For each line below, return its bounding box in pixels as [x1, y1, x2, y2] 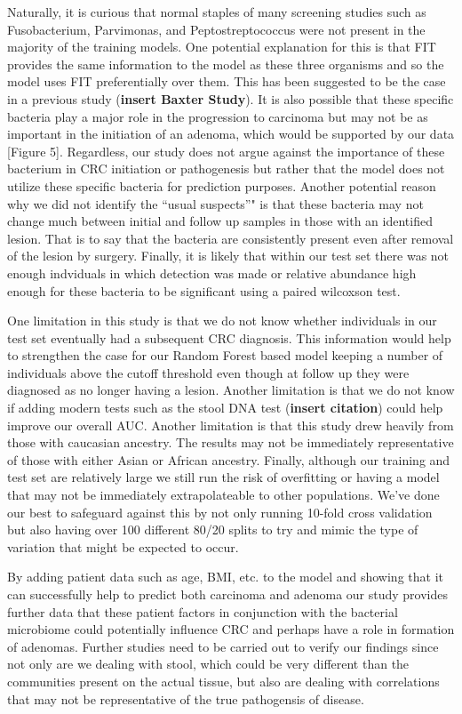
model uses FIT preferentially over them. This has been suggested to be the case [7, 72, 446, 91]
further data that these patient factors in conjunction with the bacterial [7, 602, 398, 621]
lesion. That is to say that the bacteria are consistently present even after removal [7, 229, 454, 247]
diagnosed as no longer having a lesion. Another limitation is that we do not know [7, 381, 455, 399]
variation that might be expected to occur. [7, 537, 239, 556]
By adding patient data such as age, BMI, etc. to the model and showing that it [7, 567, 443, 586]
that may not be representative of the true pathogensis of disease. [7, 689, 364, 708]
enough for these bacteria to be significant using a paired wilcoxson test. [7, 281, 401, 300]
